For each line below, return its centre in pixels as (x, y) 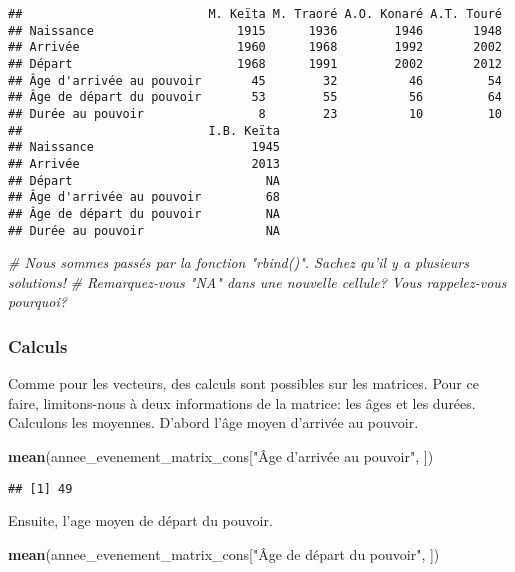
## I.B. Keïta (144, 130)
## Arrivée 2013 (144, 163)
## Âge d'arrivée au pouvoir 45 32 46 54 (255, 80)
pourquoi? (37, 301)
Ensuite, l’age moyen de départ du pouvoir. (140, 520)
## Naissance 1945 (144, 147)
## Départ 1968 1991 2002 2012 (255, 63)
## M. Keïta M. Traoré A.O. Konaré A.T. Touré (255, 14)
